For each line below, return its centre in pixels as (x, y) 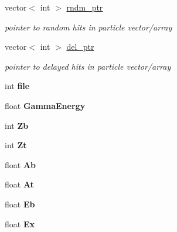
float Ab (21, 164)
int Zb (17, 125)
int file (17, 86)
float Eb (20, 204)
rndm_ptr (85, 7)
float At (19, 184)
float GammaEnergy (45, 105)
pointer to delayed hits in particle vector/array (88, 66)
